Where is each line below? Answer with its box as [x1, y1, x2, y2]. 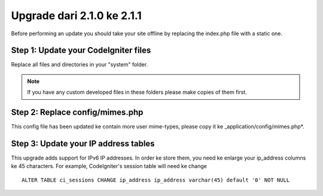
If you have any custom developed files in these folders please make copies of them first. [27, 88, 248, 96]
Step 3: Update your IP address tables [11, 138, 155, 149]
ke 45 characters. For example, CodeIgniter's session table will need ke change [11, 163, 208, 170]
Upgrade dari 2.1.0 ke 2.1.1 [11, 9, 142, 22]
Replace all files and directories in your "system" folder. [11, 61, 148, 68]
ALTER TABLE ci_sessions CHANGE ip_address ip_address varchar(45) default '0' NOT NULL [22, 176, 290, 183]
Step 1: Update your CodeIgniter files [11, 45, 151, 56]
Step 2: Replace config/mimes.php [11, 108, 144, 118]
